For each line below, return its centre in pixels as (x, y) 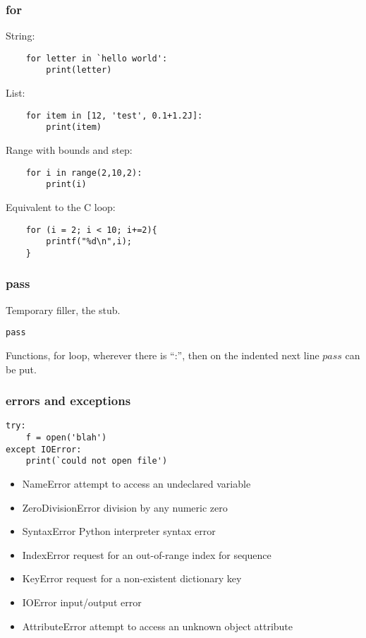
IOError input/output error (82, 602)
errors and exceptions (68, 401)
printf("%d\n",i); (89, 242)
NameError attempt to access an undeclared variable (136, 483)
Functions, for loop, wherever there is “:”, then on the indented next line (163, 355)
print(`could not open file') (97, 461)
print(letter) (79, 70)
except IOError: (44, 449)
